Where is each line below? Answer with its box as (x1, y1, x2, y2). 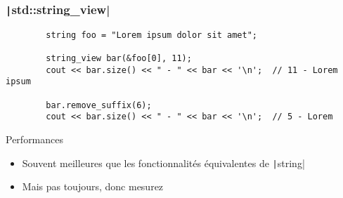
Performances (6, 132, 64, 147)
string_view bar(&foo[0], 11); (46, 53, 192, 64)
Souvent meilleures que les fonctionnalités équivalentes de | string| (22, 155, 305, 170)
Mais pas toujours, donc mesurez (22, 179, 164, 194)
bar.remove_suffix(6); (46, 100, 152, 110)
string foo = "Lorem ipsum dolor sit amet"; (46, 29, 257, 40)
